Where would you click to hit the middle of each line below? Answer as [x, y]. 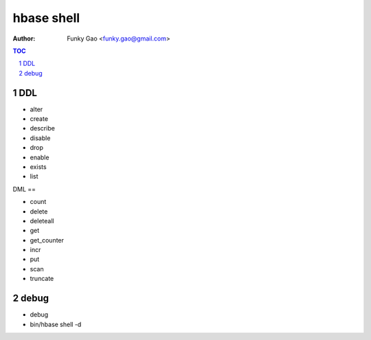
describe [42, 128]
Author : [24, 38]
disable [40, 138]
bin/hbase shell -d [56, 324]
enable [40, 157]
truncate [42, 279]
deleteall [42, 220]
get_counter [47, 240]
